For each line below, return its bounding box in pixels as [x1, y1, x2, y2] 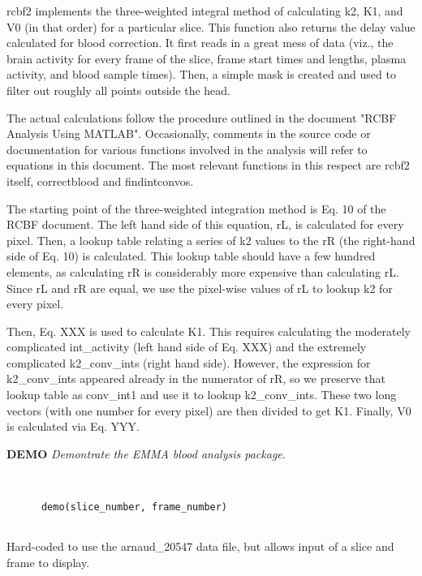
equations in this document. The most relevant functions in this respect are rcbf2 [6, 157, 410, 174]
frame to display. [6, 553, 90, 570]
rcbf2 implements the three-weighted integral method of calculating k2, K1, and [6, 2, 403, 19]
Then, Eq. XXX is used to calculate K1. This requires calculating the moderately [6, 322, 411, 339]
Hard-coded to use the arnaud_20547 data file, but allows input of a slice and [6, 538, 394, 555]
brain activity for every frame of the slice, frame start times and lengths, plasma [6, 49, 407, 67]
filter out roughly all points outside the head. [6, 81, 230, 98]
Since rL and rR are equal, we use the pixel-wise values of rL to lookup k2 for [6, 279, 393, 296]
